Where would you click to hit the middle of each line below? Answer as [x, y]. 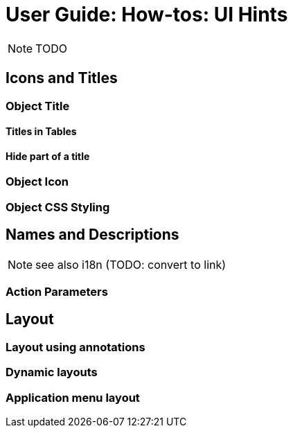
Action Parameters [57, 292]
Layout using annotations [76, 347]
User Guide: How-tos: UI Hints [147, 15]
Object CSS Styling [58, 207]
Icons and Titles [62, 78]
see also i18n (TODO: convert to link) [131, 264]
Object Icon [37, 182]
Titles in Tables [41, 132]
